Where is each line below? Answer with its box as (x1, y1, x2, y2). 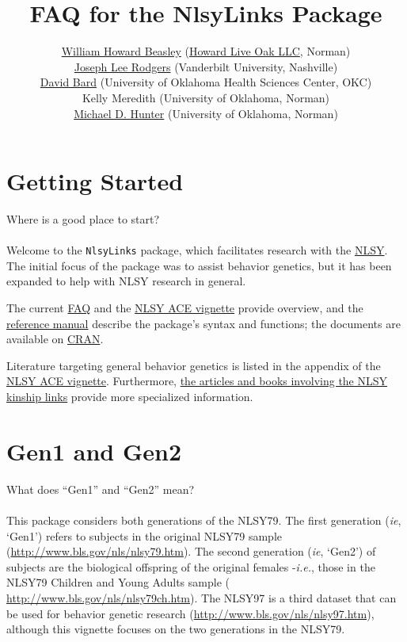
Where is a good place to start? (6, 211, 160, 227)
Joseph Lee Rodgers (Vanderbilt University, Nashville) (74, 58, 338, 75)
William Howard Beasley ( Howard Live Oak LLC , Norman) (61, 43, 351, 59)
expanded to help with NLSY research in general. (6, 273, 246, 289)
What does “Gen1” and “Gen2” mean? (6, 480, 195, 497)
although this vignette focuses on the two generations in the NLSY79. (6, 621, 345, 637)
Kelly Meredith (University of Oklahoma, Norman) (82, 89, 330, 105)
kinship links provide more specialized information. (6, 388, 253, 405)
